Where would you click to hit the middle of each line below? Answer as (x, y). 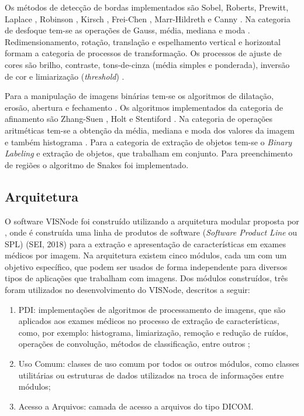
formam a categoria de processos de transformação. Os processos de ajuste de (143, 53)
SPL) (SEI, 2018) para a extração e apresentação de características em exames (145, 243)
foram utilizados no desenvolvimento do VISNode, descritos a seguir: (127, 290)
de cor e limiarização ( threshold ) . (65, 76)
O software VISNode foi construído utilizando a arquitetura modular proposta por (152, 221)
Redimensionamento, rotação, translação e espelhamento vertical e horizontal (143, 41)
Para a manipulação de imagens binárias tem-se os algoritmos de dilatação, (139, 96)
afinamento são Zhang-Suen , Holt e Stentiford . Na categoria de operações (139, 119)
